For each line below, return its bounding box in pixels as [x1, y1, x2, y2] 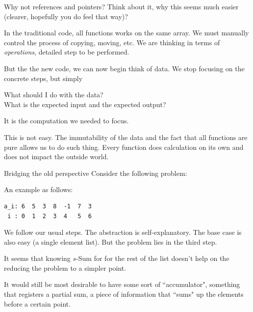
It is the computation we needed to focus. [4, 115, 129, 126]
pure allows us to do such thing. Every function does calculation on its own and [4, 142, 244, 152]
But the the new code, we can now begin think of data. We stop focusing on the [4, 63, 245, 73]
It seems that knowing [4, 253, 71, 263]
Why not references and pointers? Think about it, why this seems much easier [4, 1, 239, 11]
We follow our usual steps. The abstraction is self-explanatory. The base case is [4, 227, 242, 237]
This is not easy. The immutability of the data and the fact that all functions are [4, 132, 248, 142]
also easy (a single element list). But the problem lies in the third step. [4, 236, 217, 247]
